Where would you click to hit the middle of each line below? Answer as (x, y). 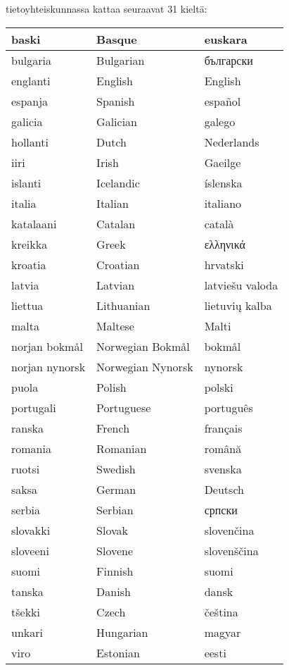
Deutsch (224, 489)
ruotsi (26, 469)
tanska (27, 591)
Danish (114, 591)
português (229, 407)
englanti (31, 80)
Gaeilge (223, 162)
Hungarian (122, 632)
